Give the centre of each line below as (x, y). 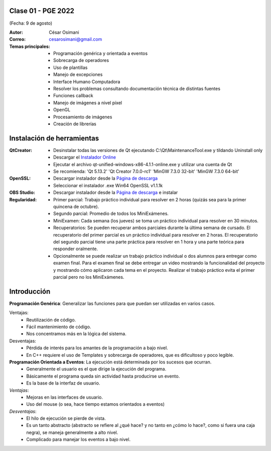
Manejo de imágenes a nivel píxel (88, 103)
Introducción (30, 291)
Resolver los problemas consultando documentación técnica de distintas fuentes (137, 89)
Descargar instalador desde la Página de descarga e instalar (116, 193)
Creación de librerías (75, 124)
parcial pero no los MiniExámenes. (89, 277)
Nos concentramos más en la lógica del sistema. (76, 334)
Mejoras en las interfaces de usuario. (64, 397)
